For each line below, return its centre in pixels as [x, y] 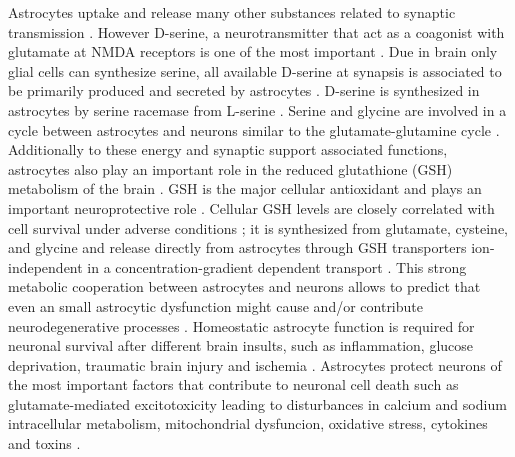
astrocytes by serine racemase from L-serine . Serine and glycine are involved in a [257, 109]
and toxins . [44, 443]
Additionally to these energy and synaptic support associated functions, [228, 149]
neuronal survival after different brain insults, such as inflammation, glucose [241, 345]
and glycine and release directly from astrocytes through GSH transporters [237, 247]
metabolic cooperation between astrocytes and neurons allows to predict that [244, 286]
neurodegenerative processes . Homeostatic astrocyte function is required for [241, 325]
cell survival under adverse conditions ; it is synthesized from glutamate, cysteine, [258, 227]
